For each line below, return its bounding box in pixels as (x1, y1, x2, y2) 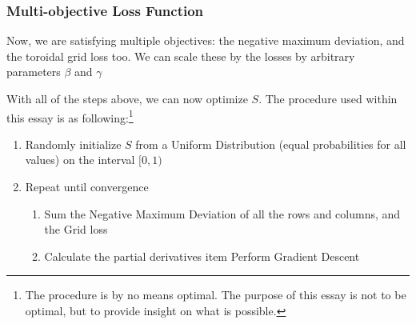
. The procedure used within (258, 90, 398, 106)
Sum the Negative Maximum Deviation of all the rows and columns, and (44, 205, 401, 222)
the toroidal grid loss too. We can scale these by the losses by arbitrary (6, 47, 355, 64)
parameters (6, 63, 61, 80)
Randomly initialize (25, 135, 122, 152)
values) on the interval (25, 151, 135, 168)
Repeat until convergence (25, 178, 149, 195)
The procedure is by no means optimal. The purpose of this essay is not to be (25, 286, 406, 303)
